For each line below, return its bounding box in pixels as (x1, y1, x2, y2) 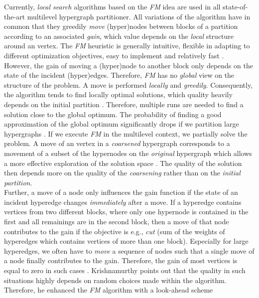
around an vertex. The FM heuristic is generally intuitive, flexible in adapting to (4, 40, 250, 51)
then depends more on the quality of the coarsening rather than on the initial (4, 167, 241, 178)
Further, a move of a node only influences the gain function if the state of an (4, 187, 238, 197)
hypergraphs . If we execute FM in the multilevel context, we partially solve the (4, 128, 248, 139)
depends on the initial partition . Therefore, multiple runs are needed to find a (4, 99, 244, 109)
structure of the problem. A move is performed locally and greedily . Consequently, (4, 79, 253, 90)
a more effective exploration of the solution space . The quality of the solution (4, 157, 242, 168)
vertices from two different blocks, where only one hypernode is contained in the (4, 206, 249, 217)
